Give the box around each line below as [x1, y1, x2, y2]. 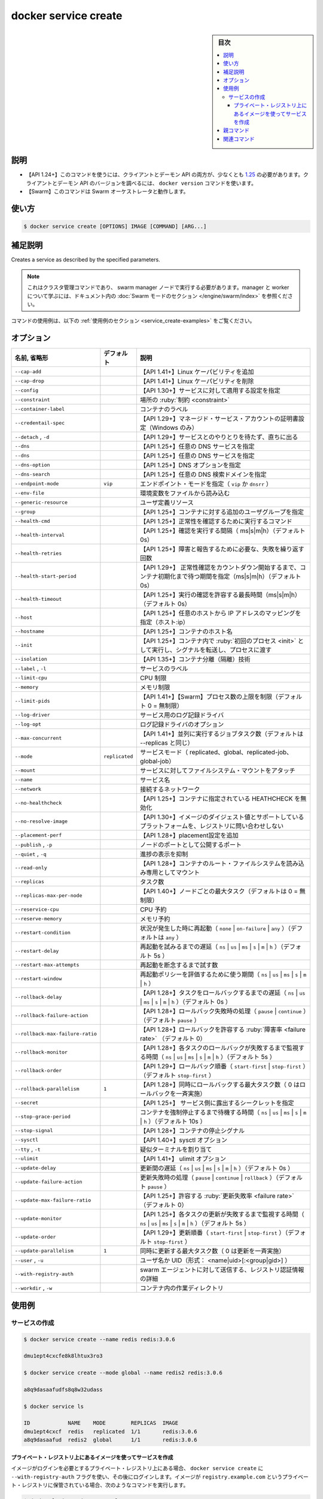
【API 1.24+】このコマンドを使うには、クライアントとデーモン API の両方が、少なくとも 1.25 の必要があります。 [26, 171, 304, 178]
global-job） [139, 757, 175, 766]
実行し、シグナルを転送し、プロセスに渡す [151, 646, 272, 654]
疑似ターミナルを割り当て [139, 1145, 212, 1154]
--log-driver [14, 711, 50, 718]
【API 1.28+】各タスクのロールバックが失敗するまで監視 [139, 1044, 299, 1052]
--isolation [14, 655, 47, 662]
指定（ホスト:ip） [139, 618, 190, 627]
